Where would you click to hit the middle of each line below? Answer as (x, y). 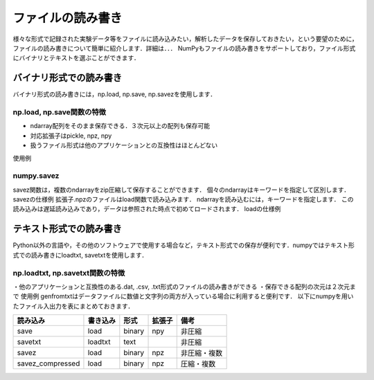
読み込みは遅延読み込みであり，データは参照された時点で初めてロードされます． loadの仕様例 (147, 209)
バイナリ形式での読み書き (68, 78)
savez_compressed (48, 363)
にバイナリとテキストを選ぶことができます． (76, 58)
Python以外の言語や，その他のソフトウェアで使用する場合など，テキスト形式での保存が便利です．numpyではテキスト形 (184, 245)
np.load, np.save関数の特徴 (60, 112)
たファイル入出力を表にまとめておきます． (73, 306)
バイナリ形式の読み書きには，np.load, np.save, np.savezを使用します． (115, 94)
